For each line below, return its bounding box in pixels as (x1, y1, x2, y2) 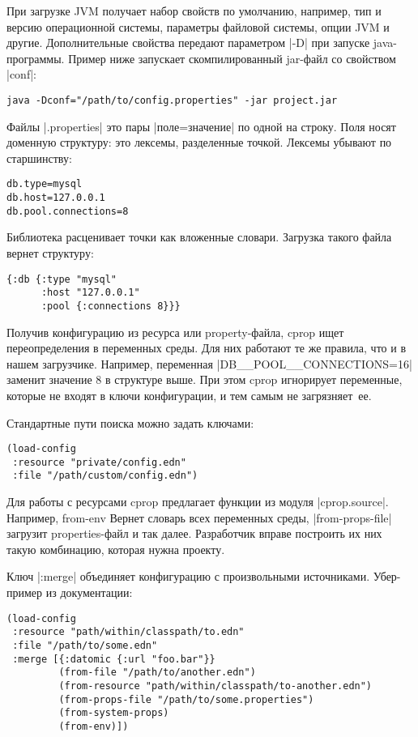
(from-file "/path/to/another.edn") (58, 667, 256, 679)
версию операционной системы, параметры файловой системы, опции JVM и (6, 18, 390, 35)
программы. (6, 49, 65, 66)
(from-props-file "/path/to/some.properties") (58, 693, 314, 705)
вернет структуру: (6, 244, 94, 261)
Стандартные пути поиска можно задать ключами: (6, 414, 254, 431)
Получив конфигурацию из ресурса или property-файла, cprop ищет (6, 323, 344, 340)
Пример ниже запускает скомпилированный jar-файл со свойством (68, 49, 396, 66)
